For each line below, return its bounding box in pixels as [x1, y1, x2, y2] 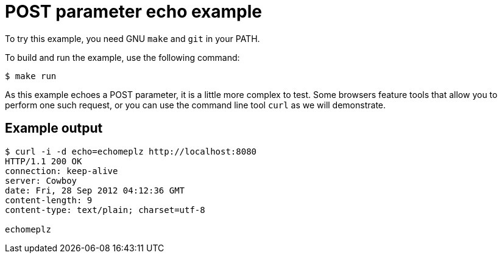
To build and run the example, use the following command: [5, 52, 240, 63]
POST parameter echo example [5, 1, 262, 22]
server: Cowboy [5, 175, 77, 186]
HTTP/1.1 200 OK [5, 156, 82, 166]
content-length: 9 [5, 195, 93, 205]
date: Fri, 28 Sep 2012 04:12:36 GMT [5, 185, 185, 195]
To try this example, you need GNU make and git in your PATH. [5, 33, 260, 44]
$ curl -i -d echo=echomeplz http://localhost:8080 [5, 146, 257, 156]
